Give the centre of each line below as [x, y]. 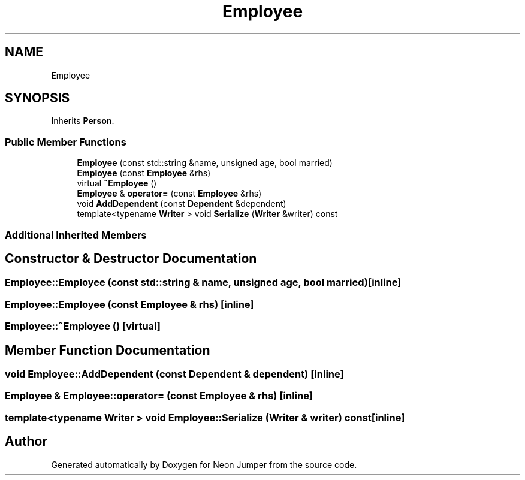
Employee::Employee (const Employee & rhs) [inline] [129, 304]
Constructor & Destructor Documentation [131, 258]
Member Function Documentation [108, 350]
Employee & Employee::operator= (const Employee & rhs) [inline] [159, 396]
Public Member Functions [66, 142]
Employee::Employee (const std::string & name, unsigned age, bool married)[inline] [203, 283]
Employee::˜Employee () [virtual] [83, 326]
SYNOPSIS [37, 98]
